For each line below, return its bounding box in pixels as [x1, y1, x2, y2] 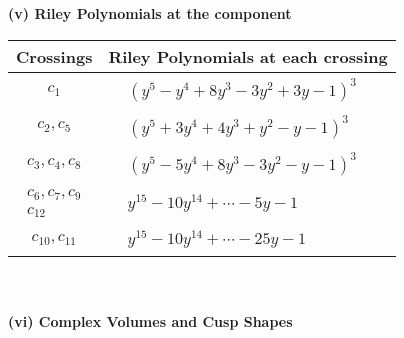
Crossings [16, 44, 93, 68]
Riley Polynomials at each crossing [108, 44, 388, 68]
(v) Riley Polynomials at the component [8, 3, 292, 23]
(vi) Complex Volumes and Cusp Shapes [8, 310, 293, 331]
